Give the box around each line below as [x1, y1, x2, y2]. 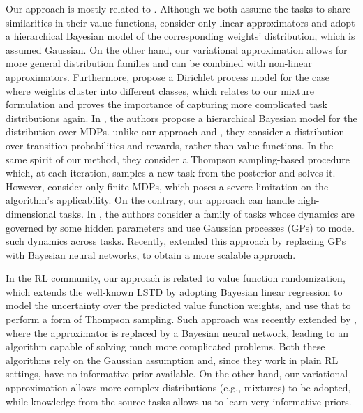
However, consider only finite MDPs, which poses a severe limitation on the [6, 179, 329, 193]
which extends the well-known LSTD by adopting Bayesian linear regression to [6, 284, 343, 299]
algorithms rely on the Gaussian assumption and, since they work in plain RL [6, 352, 339, 367]
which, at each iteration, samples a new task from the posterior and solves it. [6, 165, 336, 180]
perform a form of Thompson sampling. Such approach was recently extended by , [6, 312, 357, 326]
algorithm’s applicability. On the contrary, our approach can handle [6, 193, 295, 207]
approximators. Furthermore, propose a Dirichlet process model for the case [6, 69, 329, 84]
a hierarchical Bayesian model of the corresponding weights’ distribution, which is [6, 29, 355, 43]
